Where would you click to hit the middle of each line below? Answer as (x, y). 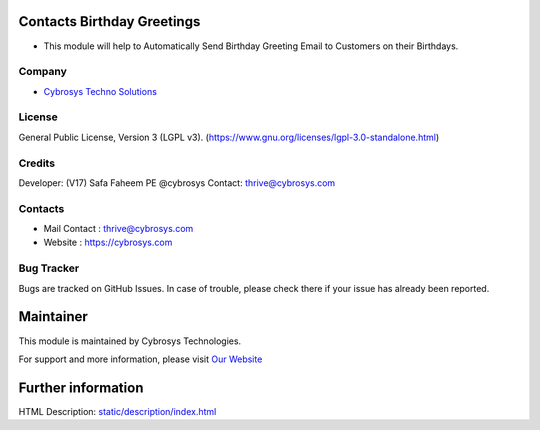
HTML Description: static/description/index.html (117, 411)
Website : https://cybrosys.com (108, 242)
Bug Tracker (49, 268)
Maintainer (53, 316)
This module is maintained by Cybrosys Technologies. (130, 341)
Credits (36, 163)
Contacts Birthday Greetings (109, 21)
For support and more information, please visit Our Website (140, 359)
